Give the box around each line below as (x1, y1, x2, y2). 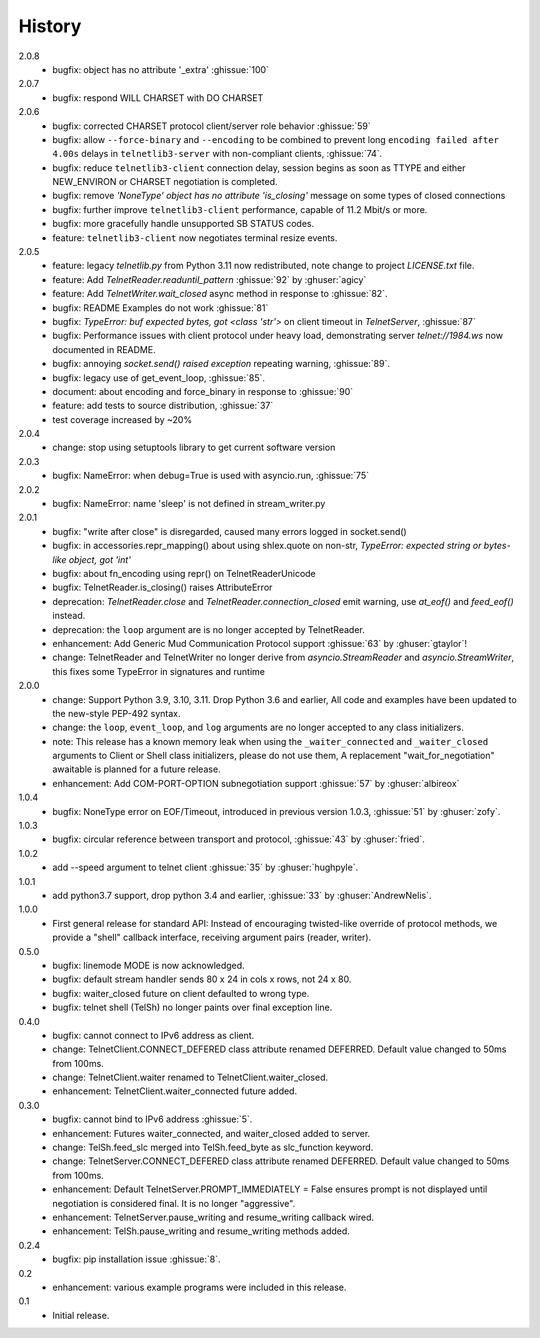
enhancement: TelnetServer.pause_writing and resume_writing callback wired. (52, 1211, 375, 1223)
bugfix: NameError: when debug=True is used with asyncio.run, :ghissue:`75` (52, 470, 370, 482)
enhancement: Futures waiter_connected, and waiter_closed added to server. (52, 1127, 371, 1139)
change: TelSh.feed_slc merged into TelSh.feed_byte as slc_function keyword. (52, 1141, 374, 1154)
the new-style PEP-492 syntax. (52, 707, 181, 719)
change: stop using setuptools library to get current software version (52, 441, 336, 454)
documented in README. (52, 343, 156, 355)
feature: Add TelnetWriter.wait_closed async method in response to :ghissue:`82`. (52, 288, 388, 300)
